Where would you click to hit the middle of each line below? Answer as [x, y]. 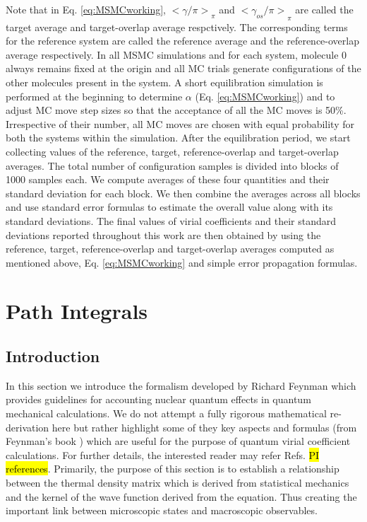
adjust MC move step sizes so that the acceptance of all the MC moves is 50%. [176, 110]
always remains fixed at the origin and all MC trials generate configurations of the [183, 68]
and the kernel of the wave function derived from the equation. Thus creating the [181, 496]
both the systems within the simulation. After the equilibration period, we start [178, 138]
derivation [28, 427]
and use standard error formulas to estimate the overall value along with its [169, 207]
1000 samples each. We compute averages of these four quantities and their [168, 179]
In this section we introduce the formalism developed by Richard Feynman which [181, 385]
